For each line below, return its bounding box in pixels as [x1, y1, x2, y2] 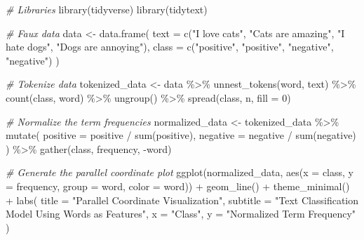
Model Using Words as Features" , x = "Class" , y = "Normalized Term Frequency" [6, 206, 356, 221]
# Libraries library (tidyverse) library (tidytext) [6, 2, 208, 16]
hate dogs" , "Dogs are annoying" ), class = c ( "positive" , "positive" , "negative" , [6, 39, 334, 54]
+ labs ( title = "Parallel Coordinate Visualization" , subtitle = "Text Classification [6, 192, 359, 207]
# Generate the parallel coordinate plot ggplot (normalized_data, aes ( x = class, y [6, 165, 353, 180]
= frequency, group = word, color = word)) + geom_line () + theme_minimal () [6, 178, 350, 193]
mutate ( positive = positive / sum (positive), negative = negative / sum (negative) [6, 128, 356, 142]
